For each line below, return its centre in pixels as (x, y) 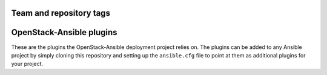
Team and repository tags (61, 13)
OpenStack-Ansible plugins (64, 32)
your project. (27, 64)
